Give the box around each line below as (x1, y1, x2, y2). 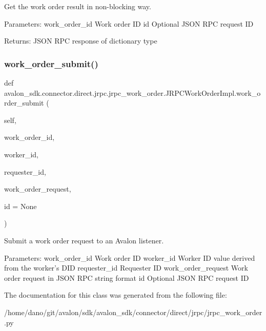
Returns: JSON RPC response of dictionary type (4, 35, 157, 46)
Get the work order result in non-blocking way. (4, 1, 151, 11)
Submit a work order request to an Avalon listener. (4, 235, 164, 245)
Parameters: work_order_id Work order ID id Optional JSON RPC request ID (4, 18, 254, 29)
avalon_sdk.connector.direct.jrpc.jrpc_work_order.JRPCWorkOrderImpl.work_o (4, 87, 261, 98)
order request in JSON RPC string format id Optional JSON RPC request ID (4, 272, 249, 283)
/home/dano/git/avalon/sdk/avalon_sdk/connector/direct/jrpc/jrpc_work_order (4, 306, 262, 317)
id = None (4, 200, 37, 211)
